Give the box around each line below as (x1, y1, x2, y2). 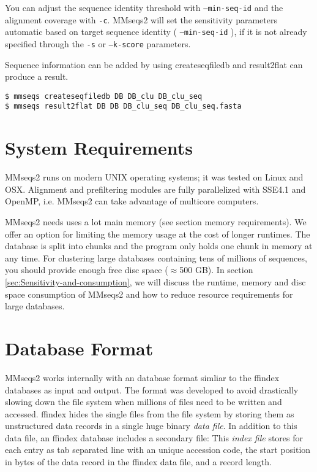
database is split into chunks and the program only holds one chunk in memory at (5, 239, 313, 252)
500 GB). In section (179, 263, 253, 276)
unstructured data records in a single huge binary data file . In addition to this (5, 419, 297, 432)
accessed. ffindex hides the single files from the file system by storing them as (5, 407, 294, 420)
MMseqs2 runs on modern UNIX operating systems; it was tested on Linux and (5, 171, 304, 184)
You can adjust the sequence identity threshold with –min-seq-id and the (5, 1, 283, 14)
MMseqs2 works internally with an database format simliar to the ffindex (5, 371, 280, 384)
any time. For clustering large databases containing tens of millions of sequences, (5, 251, 307, 264)
